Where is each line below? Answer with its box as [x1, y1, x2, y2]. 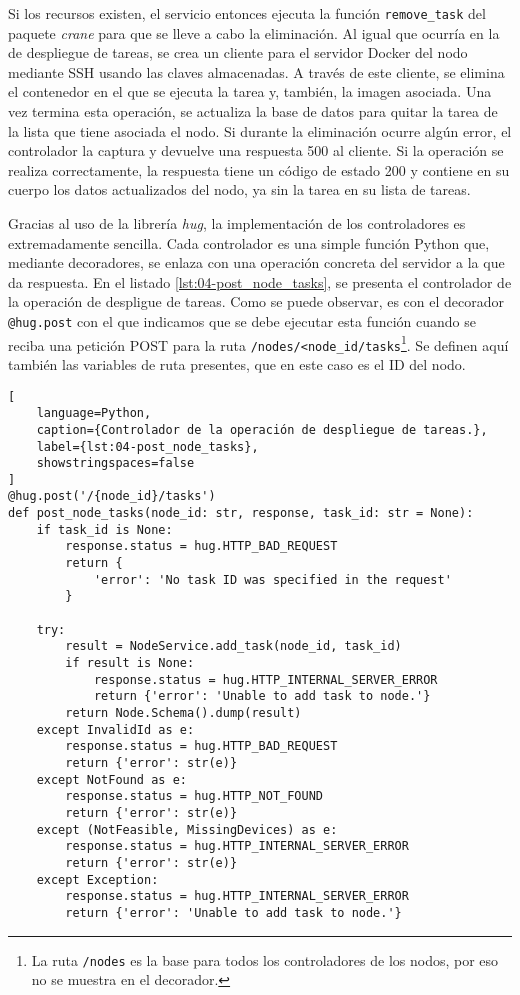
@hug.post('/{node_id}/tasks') [8, 489, 216, 504]
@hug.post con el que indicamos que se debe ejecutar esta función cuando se [8, 310, 477, 331]
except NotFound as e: [36, 772, 187, 787]
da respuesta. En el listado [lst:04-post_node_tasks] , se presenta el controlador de [8, 271, 512, 292]
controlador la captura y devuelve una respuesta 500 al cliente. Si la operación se [8, 140, 504, 161]
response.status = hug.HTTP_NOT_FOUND [65, 789, 323, 804]
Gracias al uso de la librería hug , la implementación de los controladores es [8, 213, 466, 233]
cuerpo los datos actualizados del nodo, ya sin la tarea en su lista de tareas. [8, 179, 471, 200]
